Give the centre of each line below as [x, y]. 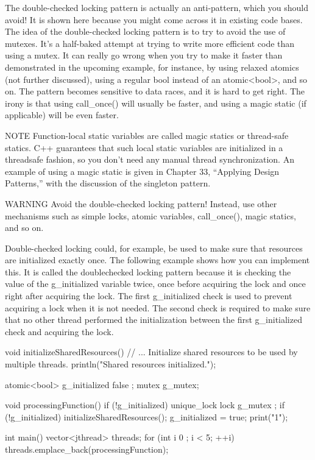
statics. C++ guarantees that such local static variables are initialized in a [144, 147]
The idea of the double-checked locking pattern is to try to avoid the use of [145, 31]
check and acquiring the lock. [59, 331]
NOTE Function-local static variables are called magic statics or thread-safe [147, 135]
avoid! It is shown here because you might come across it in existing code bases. [154, 19]
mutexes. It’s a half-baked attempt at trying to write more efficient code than [150, 43]
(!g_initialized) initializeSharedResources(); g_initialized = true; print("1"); [147, 416]
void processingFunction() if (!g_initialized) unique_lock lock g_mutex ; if [145, 405]
